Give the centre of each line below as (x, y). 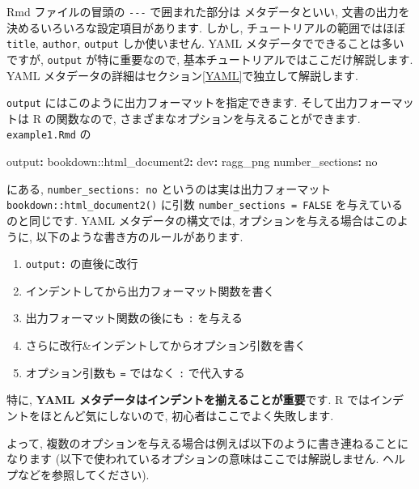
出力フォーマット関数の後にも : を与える (134, 318)
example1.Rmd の (49, 134)
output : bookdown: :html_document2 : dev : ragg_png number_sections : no (192, 162)
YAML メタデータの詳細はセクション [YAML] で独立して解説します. (182, 75)
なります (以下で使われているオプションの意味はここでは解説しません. (193, 459)
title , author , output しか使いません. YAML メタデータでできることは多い (205, 43)
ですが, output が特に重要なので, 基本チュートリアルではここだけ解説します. (210, 59)
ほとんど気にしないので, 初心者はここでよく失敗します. (187, 415)
